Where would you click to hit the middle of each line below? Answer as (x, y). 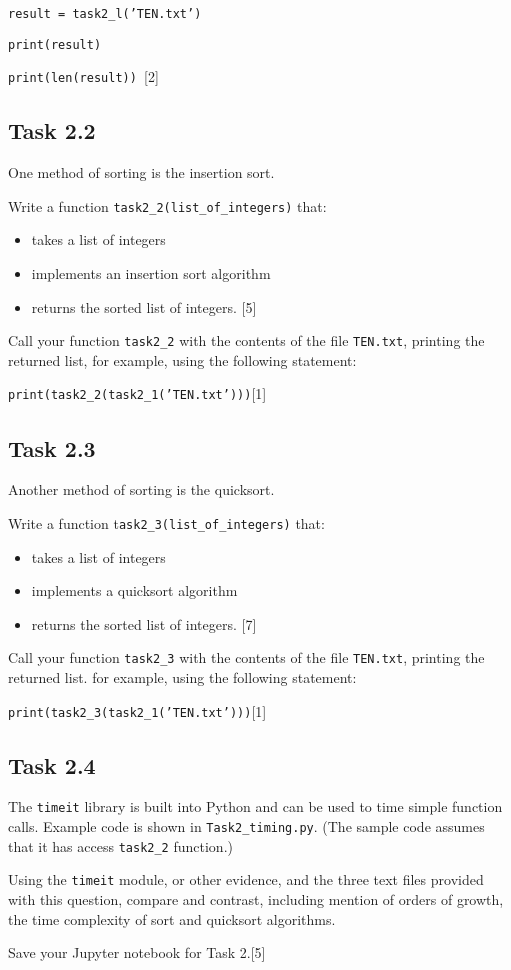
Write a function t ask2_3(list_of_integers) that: (166, 522)
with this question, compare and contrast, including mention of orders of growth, (256, 899)
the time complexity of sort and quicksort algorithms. (172, 918)
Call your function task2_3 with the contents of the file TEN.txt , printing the (246, 657)
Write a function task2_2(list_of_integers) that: (167, 205)
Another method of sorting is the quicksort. (141, 489)
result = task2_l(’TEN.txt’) (105, 14)
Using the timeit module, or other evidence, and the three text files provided (246, 879)
